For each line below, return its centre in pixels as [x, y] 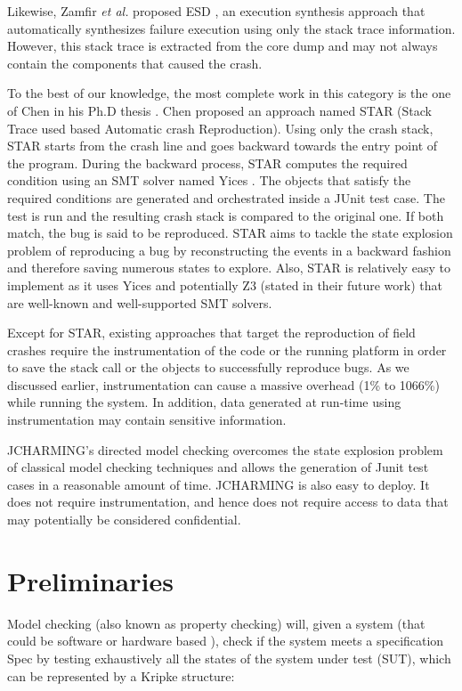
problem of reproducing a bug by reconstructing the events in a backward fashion [229, 250]
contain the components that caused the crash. [135, 63]
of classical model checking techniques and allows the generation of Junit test [218, 467]
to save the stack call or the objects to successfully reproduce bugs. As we [208, 367]
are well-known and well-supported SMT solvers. [140, 302]
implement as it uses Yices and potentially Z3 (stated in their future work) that [225, 285]
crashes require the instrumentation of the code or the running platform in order [227, 350]
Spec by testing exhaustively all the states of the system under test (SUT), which [229, 658]
